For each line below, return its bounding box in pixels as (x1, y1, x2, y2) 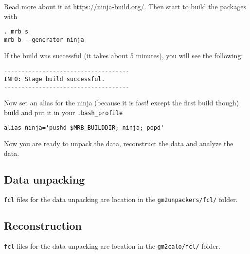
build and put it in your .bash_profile (4, 107, 123, 117)
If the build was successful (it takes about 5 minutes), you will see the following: (4, 50, 243, 60)
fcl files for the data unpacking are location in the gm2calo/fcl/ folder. (4, 241, 220, 251)
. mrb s (4, 28, 29, 35)
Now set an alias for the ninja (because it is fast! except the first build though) (4, 98, 239, 108)
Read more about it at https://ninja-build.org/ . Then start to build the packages (4, 1, 246, 11)
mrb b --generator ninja (4, 36, 84, 43)
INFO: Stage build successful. (4, 75, 105, 83)
